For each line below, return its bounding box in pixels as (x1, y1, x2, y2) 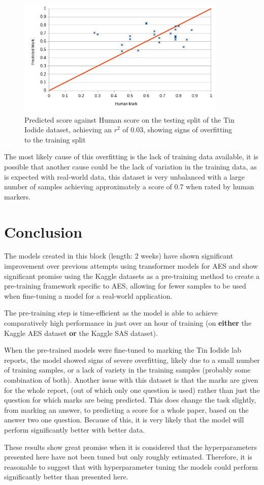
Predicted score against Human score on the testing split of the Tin (24, 114, 235, 125)
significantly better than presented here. (4, 471, 128, 482)
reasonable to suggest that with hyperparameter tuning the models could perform (4, 461, 258, 472)
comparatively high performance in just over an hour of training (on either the (4, 318, 252, 328)
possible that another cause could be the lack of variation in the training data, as (4, 161, 257, 172)
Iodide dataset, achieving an (24, 124, 112, 135)
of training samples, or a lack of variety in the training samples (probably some (4, 364, 251, 375)
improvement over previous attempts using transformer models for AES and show (4, 261, 258, 271)
